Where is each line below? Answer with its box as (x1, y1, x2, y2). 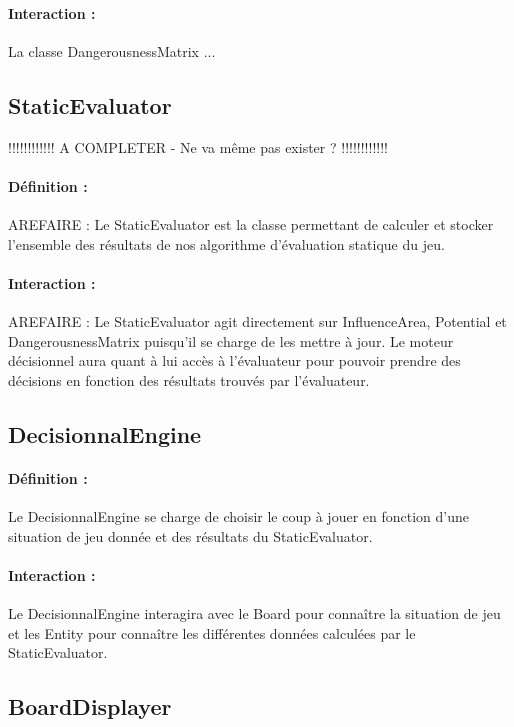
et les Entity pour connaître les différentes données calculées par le (8, 622, 416, 643)
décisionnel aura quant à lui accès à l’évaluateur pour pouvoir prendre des (8, 350, 461, 371)
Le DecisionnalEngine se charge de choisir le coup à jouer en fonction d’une (8, 505, 469, 526)
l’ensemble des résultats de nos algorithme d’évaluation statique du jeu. (8, 233, 445, 254)
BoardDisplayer (8, 691, 172, 722)
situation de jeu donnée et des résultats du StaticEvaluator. (8, 525, 373, 546)
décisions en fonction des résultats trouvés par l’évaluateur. (8, 369, 370, 390)
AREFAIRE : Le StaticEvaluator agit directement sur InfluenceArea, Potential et (8, 310, 507, 331)
